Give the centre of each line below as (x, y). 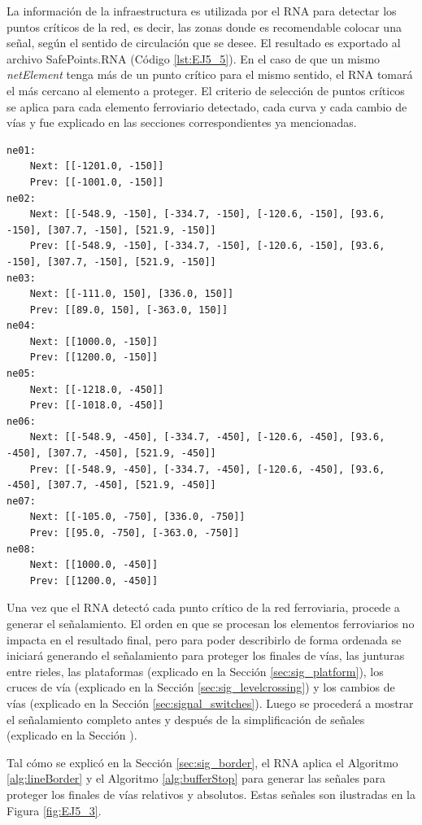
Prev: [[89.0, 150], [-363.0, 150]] (129, 310)
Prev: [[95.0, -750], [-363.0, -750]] (135, 533)
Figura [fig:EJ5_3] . (54, 810)
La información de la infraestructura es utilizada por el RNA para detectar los (202, 11)
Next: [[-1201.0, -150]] (97, 166)
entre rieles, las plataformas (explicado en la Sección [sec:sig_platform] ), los (195, 671)
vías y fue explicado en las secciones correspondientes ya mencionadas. (182, 122)
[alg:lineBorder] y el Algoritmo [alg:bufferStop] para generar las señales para (196, 778)
